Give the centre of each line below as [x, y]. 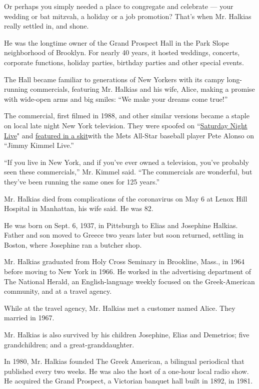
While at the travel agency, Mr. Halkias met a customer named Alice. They [120, 308]
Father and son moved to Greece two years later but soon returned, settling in [124, 235]
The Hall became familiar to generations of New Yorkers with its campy [114, 79]
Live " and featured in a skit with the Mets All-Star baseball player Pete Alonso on [129, 135]
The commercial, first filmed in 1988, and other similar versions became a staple [127, 116]
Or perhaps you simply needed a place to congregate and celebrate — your [119, 6]
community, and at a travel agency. [58, 291]
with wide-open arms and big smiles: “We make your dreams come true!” [116, 99]
